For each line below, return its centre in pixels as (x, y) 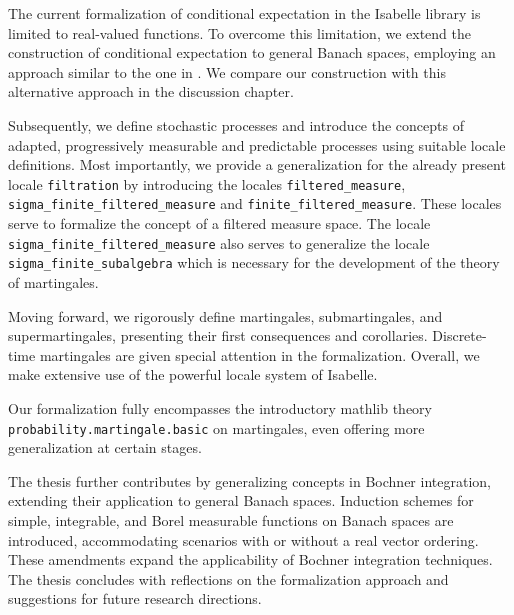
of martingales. (53, 281)
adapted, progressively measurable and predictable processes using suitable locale (257, 144)
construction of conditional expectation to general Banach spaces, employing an (252, 52)
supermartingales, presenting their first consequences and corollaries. (218, 335)
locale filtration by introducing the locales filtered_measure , (207, 183)
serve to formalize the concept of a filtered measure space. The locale (219, 223)
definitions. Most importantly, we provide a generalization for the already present (257, 164)
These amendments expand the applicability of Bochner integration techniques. (250, 559)
